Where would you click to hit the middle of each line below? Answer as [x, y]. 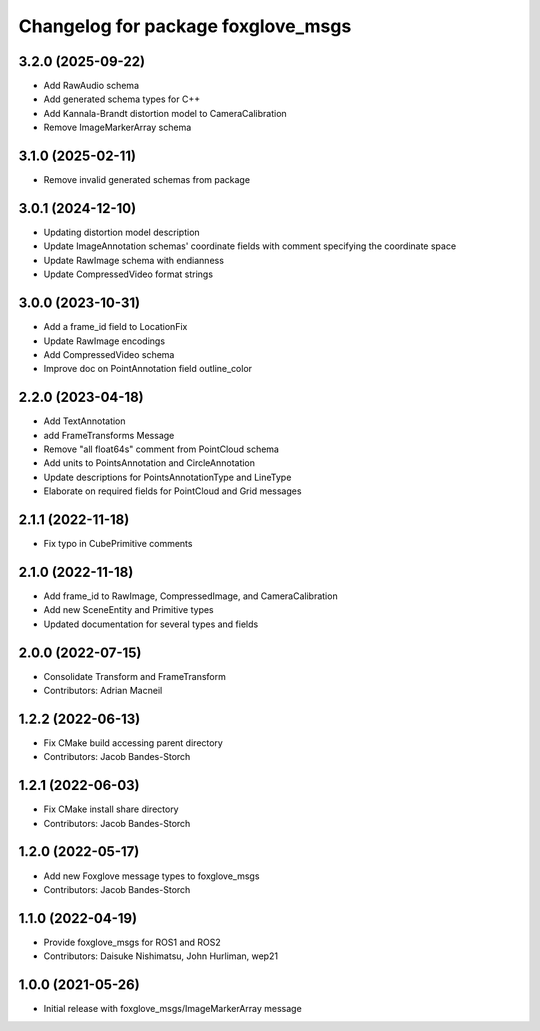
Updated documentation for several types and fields [151, 624]
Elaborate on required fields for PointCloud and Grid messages [172, 491]
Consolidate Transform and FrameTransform [135, 676]
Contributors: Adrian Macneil [103, 691]
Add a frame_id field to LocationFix [115, 327]
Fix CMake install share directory [111, 809]
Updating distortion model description [121, 232]
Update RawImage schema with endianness [134, 260]
